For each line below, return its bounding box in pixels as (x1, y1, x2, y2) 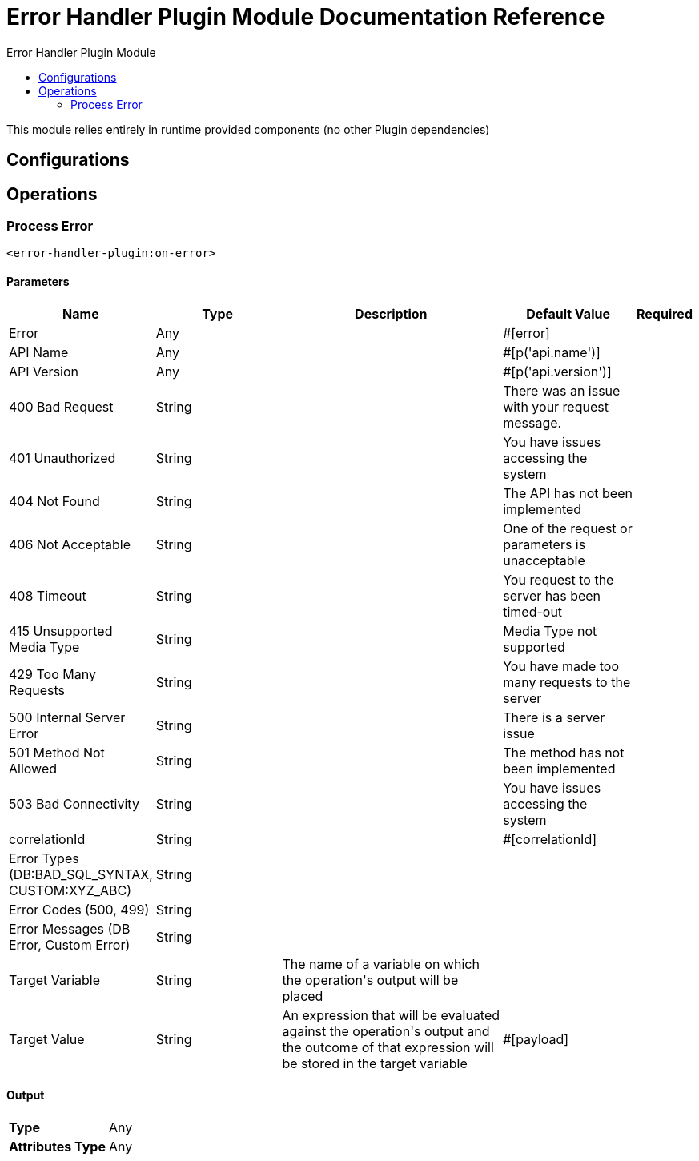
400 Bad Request (9, 398, 114, 415)
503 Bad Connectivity (9, 795, 139, 812)
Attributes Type (9, 1138, 106, 1155)
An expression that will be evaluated (282, 1006, 500, 1023)
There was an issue (503, 382, 621, 399)
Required (637, 305, 693, 322)
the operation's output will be (282, 971, 459, 988)
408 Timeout (9, 587, 86, 604)
